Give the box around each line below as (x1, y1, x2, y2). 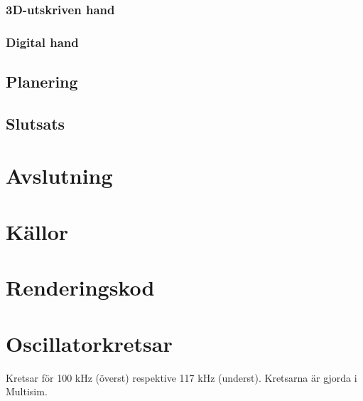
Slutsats (6, 112, 65, 134)
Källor (6, 217, 69, 246)
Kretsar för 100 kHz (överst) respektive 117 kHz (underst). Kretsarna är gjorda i (6, 370, 357, 385)
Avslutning (6, 161, 113, 190)
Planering (6, 71, 78, 93)
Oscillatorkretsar (6, 328, 173, 358)
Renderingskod (6, 273, 155, 302)
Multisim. (6, 384, 48, 399)
